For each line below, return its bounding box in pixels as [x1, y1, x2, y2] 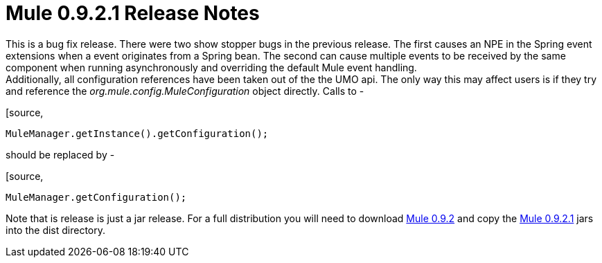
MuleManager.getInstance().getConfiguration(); [6, 127, 269, 139]
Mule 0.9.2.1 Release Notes [6, 1, 260, 25]
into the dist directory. [6, 224, 106, 236]
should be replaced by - [6, 148, 115, 161]
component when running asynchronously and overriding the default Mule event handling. [6, 61, 417, 73]
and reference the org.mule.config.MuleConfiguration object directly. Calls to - [6, 84, 364, 97]
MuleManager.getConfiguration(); [6, 191, 187, 203]
